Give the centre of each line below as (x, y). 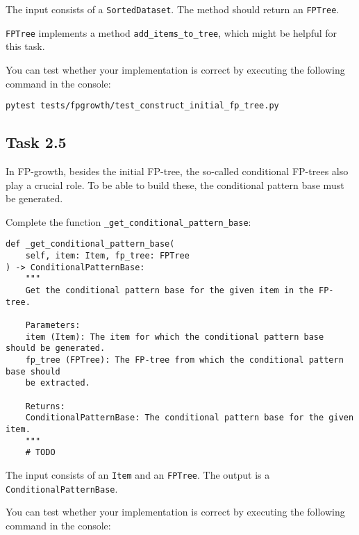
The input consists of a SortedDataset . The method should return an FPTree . (173, 9)
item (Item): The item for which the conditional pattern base (175, 337)
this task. (25, 46)
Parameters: (53, 325)
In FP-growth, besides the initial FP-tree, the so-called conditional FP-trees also (177, 171)
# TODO (40, 453)
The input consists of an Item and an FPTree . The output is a (138, 474)
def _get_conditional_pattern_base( (90, 244)
